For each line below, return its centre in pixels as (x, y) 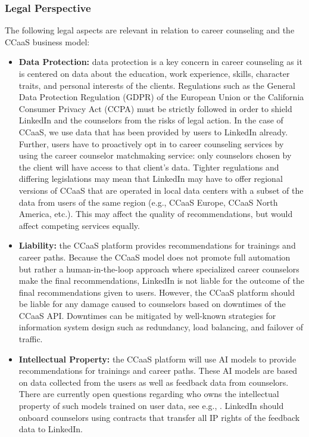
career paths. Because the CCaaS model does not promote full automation (154, 257)
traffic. (31, 339)
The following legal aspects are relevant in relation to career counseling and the (150, 30)
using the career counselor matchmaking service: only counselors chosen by (155, 155)
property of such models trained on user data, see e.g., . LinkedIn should (151, 406)
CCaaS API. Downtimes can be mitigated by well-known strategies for (147, 315)
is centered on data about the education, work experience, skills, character (154, 73)
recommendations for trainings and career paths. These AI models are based (158, 371)
